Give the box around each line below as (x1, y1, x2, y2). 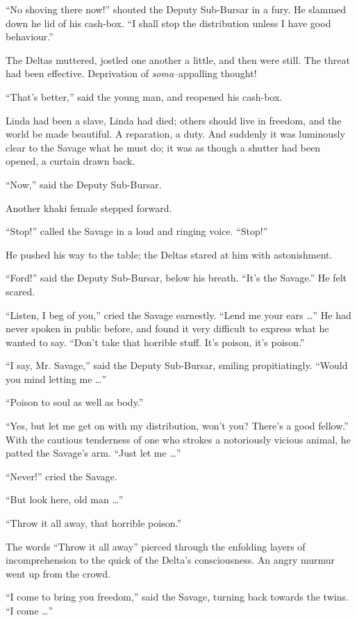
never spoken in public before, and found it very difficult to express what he (6, 321, 329, 336)
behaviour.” (6, 29, 53, 44)
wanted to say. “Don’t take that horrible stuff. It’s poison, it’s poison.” (6, 334, 305, 349)
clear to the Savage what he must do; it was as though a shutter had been (6, 140, 321, 154)
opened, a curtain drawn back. (6, 154, 135, 168)
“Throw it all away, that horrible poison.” (6, 516, 181, 530)
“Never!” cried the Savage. (6, 468, 117, 483)
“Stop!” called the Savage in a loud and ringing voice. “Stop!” (6, 224, 268, 238)
